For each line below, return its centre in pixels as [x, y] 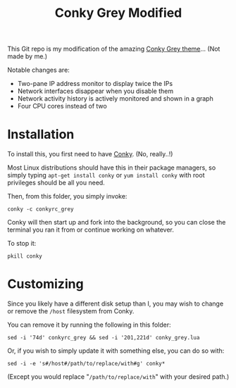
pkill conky [25, 256]
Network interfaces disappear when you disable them [95, 91]
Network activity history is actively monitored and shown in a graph [115, 99]
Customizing [45, 284]
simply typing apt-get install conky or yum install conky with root [106, 175]
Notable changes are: [39, 70]
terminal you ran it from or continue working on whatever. [91, 230]
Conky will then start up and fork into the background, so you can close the [117, 223]
